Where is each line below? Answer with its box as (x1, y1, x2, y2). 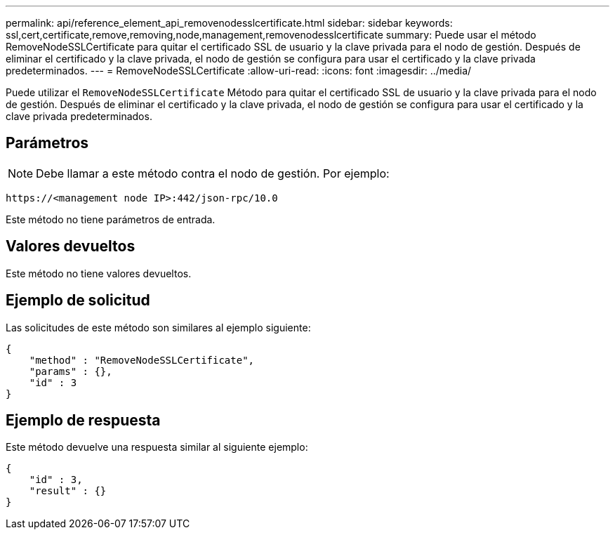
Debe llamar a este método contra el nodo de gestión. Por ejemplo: (36, 166, 390, 180)
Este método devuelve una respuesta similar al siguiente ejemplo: (6, 441, 308, 454)
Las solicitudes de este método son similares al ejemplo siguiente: (6, 321, 311, 333)
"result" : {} (29, 485, 107, 497)
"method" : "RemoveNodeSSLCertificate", (29, 354, 255, 366)
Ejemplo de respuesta (6, 411, 161, 429)
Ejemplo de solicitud (6, 291, 150, 310)
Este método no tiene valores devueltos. (6, 267, 192, 279)
